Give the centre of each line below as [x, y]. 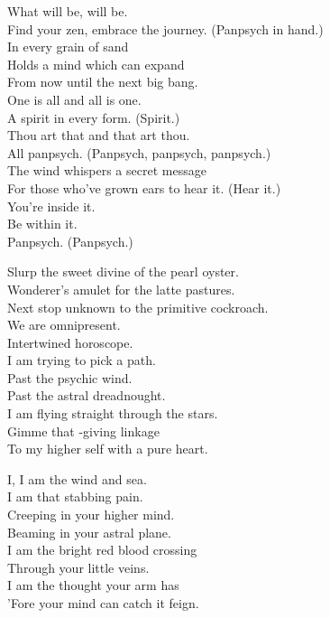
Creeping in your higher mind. [91, 515]
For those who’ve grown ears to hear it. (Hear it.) [144, 187]
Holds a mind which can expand [96, 64]
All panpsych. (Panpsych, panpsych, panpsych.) [139, 152]
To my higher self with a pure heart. [108, 449]
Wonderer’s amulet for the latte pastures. [121, 289]
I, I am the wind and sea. [77, 478]
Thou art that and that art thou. [99, 135]
